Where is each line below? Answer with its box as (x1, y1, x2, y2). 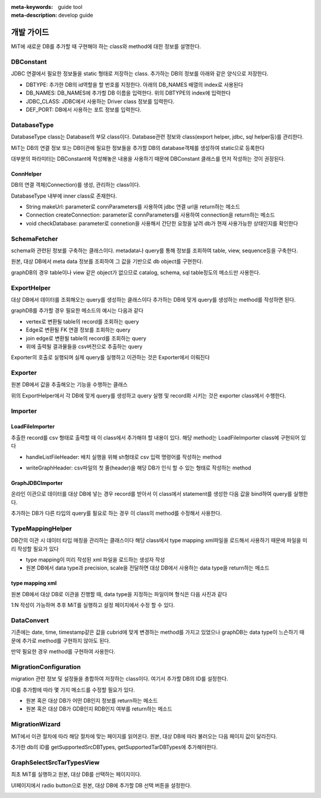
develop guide (58, 12, 93, 19)
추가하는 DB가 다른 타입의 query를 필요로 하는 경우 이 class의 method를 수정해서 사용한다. (11, 509, 222, 517)
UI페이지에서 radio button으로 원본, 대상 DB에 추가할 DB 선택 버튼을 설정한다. (11, 781, 192, 788)
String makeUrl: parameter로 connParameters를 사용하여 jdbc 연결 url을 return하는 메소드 (26, 203, 241, 211)
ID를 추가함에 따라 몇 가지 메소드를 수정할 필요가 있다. (11, 686, 135, 693)
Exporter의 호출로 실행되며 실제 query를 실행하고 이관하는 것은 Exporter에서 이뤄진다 (11, 354, 210, 361)
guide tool (58, 4, 83, 10)
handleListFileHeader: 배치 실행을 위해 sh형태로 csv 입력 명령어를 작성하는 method (26, 453, 222, 461)
